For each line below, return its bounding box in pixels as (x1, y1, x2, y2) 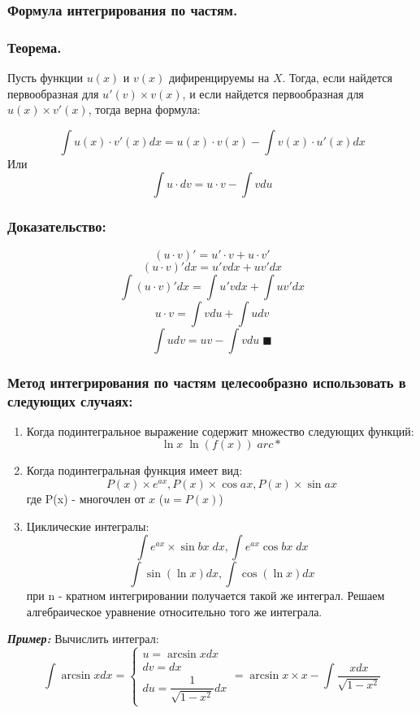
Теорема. (7, 37, 62, 57)
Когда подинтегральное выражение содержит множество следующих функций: (26, 422, 414, 439)
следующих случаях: (7, 390, 133, 411)
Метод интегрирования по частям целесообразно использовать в (7, 372, 406, 392)
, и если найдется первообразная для (182, 85, 364, 102)
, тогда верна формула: (88, 101, 201, 118)
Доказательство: (7, 216, 106, 237)
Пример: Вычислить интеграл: (7, 630, 159, 647)
